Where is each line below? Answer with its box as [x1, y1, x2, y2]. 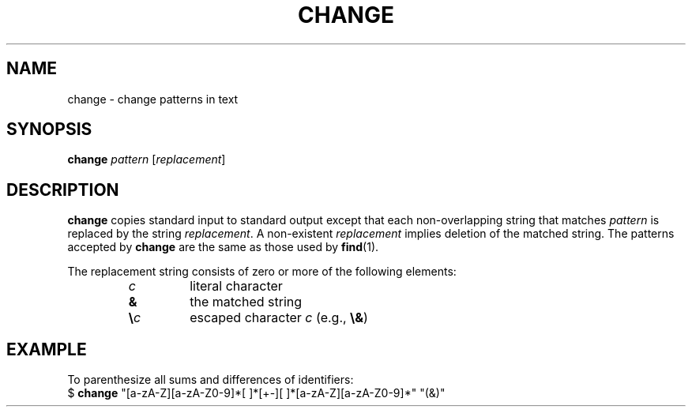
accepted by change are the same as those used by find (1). [67, 240, 379, 254]
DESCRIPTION [6, 179, 119, 200]
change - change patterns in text [67, 92, 239, 106]
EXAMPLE [6, 339, 87, 359]
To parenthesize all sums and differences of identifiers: [67, 373, 354, 387]
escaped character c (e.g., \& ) [190, 310, 368, 326]
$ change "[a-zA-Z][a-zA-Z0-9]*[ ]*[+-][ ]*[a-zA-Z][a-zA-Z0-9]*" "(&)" [67, 386, 446, 400]
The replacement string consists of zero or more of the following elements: [67, 265, 457, 279]
